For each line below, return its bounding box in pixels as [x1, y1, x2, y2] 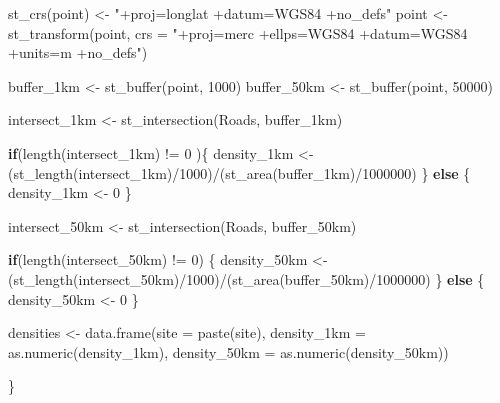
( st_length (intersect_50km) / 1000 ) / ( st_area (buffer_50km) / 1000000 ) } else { [8, 268, 485, 289]
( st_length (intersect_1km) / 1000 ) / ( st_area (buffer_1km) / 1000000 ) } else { [8, 162, 471, 183]
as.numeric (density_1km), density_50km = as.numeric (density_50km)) [8, 341, 449, 362]
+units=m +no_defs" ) [8, 42, 148, 63]
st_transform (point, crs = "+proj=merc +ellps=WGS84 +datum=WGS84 [8, 22, 468, 43]
